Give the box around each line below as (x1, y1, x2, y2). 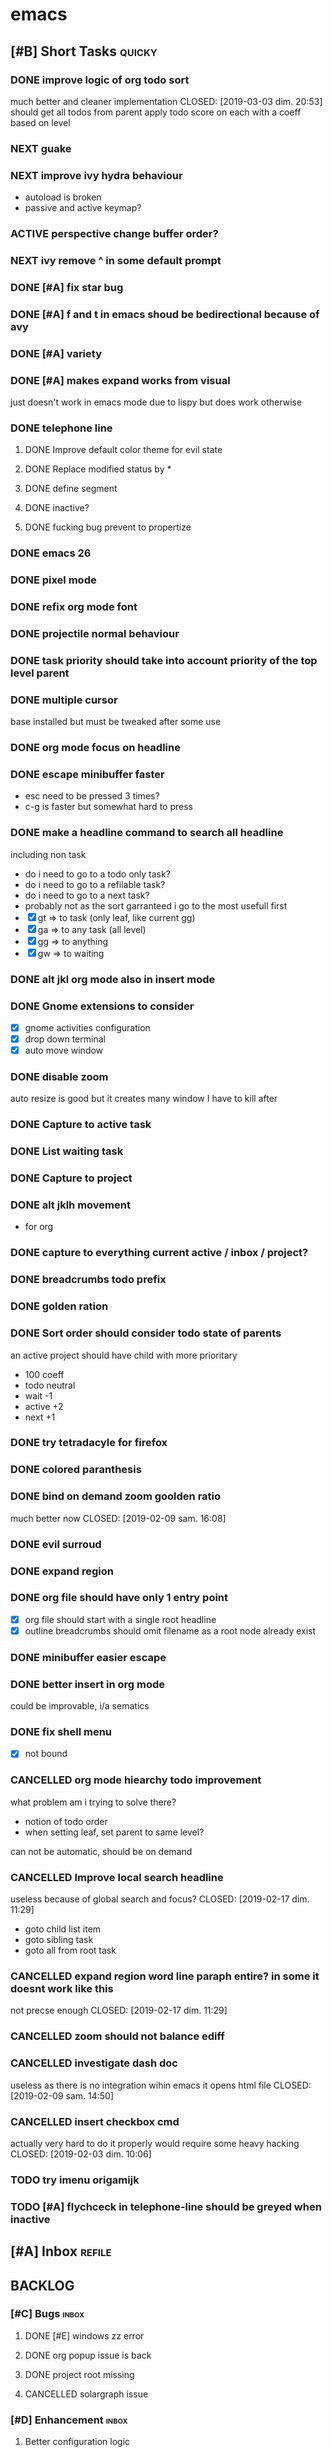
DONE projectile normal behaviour (10, 626, 180, 640)
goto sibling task (24, 1934, 94, 1946)
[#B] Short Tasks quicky (10, 43, 158, 60)
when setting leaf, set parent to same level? (24, 1826, 205, 1838)
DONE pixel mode (10, 573, 97, 587)
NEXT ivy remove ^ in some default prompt (10, 253, 222, 267)
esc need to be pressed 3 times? (24, 790, 160, 802)
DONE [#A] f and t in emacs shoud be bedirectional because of (10, 307, 320, 321)
